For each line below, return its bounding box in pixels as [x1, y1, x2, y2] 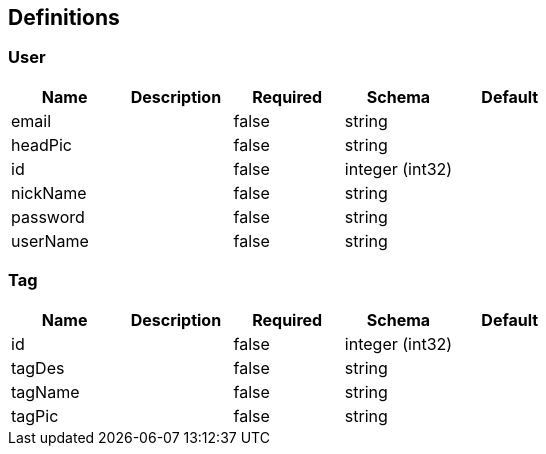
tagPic [11, 405, 59, 426]
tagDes [11, 357, 65, 378]
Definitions [8, 5, 120, 30]
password [11, 206, 85, 227]
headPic [11, 134, 72, 155]
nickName [11, 182, 87, 203]
